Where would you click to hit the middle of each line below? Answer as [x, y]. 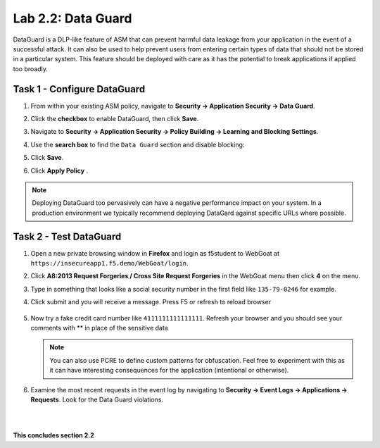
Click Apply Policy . [59, 170]
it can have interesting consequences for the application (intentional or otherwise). [169, 371]
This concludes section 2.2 [53, 435]
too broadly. [31, 69]
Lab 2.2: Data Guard [72, 18]
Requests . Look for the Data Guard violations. [97, 399]
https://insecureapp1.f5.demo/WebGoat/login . [110, 263]
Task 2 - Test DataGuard [67, 236]
